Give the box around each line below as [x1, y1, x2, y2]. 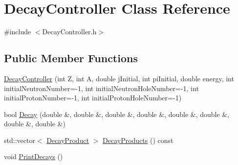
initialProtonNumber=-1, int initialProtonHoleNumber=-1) [4, 93, 182, 103]
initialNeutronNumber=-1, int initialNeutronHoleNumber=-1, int [4, 83, 199, 93]
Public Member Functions [4, 50, 138, 66]
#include [4, 26, 31, 37]
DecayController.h [42, 26, 97, 37]
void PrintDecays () [4, 151, 63, 162]
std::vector [4, 135, 35, 145]
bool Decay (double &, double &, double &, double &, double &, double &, [4, 109, 230, 119]
